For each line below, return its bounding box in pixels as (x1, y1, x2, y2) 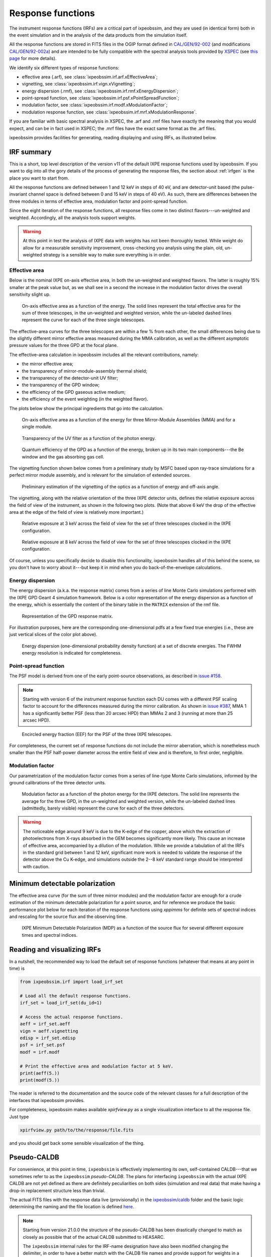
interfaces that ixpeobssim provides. (9, 1097, 85, 1103)
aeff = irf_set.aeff (20, 1021, 70, 1027)
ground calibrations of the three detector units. (9, 779, 106, 785)
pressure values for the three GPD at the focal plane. (9, 342, 118, 348)
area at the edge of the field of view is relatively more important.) (9, 509, 144, 515)
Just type (9, 1114, 29, 1120)
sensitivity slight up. (9, 292, 51, 298)
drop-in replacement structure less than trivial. (9, 1187, 105, 1194)
